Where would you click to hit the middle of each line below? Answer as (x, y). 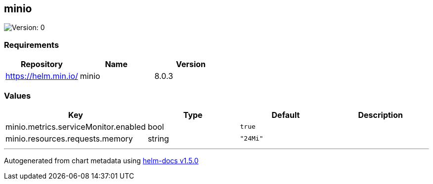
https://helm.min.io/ (42, 76)
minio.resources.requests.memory (69, 138)
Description (380, 115)
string (158, 138)
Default (286, 115)
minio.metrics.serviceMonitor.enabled (76, 127)
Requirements (32, 45)
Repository (42, 64)
